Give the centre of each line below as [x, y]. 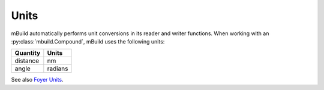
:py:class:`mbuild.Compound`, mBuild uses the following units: [88, 41]
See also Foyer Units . [37, 80]
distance [27, 61]
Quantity [28, 53]
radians [58, 69]
